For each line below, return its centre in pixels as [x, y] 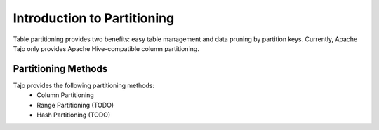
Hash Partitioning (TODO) [74, 115]
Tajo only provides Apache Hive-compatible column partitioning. [106, 48]
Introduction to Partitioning [94, 18]
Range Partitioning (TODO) [75, 105]
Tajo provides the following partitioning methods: [84, 85]
